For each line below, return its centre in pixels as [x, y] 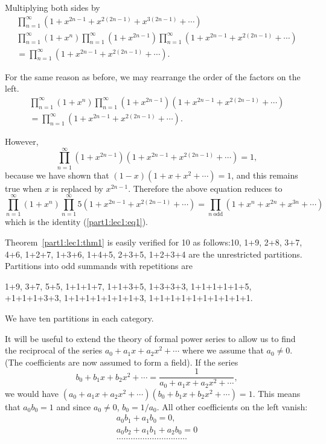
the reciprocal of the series [54, 350]
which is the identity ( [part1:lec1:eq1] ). [76, 222]
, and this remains [265, 175]
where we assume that [223, 350]
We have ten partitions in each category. [79, 318]
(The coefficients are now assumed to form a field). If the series [122, 362]
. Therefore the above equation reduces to [205, 188]
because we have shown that [57, 175]
